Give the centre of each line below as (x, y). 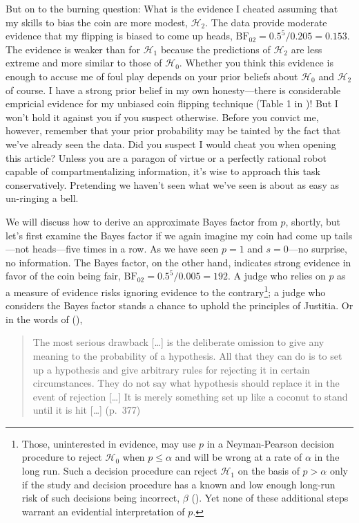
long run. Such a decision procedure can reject (119, 471)
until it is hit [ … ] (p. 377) (87, 410)
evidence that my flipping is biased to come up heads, (119, 36)
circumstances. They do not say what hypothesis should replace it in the (186, 383)
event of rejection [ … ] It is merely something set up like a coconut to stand (190, 396)
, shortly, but (313, 221)
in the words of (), (44, 319)
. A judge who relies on (277, 276)
